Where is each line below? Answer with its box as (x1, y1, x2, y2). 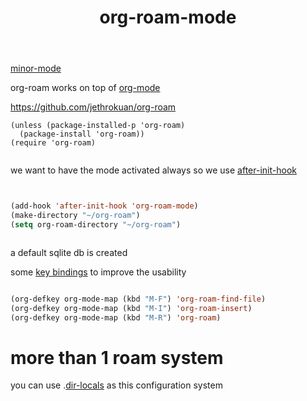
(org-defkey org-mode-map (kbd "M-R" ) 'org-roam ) (10, 312, 222, 323)
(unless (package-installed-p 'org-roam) (10, 121, 186, 131)
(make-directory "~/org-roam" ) (10, 211, 141, 221)
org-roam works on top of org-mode (10, 82, 161, 94)
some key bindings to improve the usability (10, 266, 187, 278)
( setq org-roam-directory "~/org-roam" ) (10, 219, 182, 230)
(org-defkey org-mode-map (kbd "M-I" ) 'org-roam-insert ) (10, 303, 253, 313)
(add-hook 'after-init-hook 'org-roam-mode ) (10, 201, 199, 211)
